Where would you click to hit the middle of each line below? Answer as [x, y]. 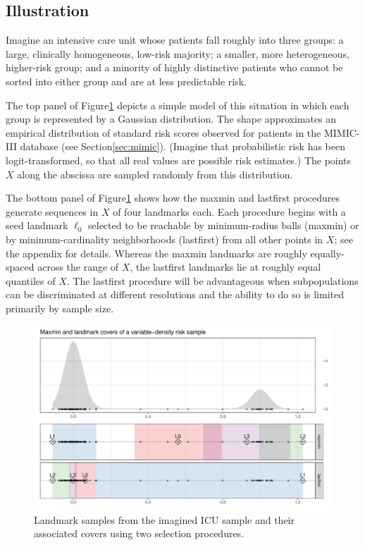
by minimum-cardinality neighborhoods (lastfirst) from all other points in [165, 239]
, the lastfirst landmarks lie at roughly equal [225, 267]
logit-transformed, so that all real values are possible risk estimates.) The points [179, 160]
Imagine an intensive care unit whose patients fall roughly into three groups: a [175, 40]
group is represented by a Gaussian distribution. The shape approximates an [171, 119]
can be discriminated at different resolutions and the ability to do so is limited [175, 294]
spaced [20, 267]
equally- [327, 253]
